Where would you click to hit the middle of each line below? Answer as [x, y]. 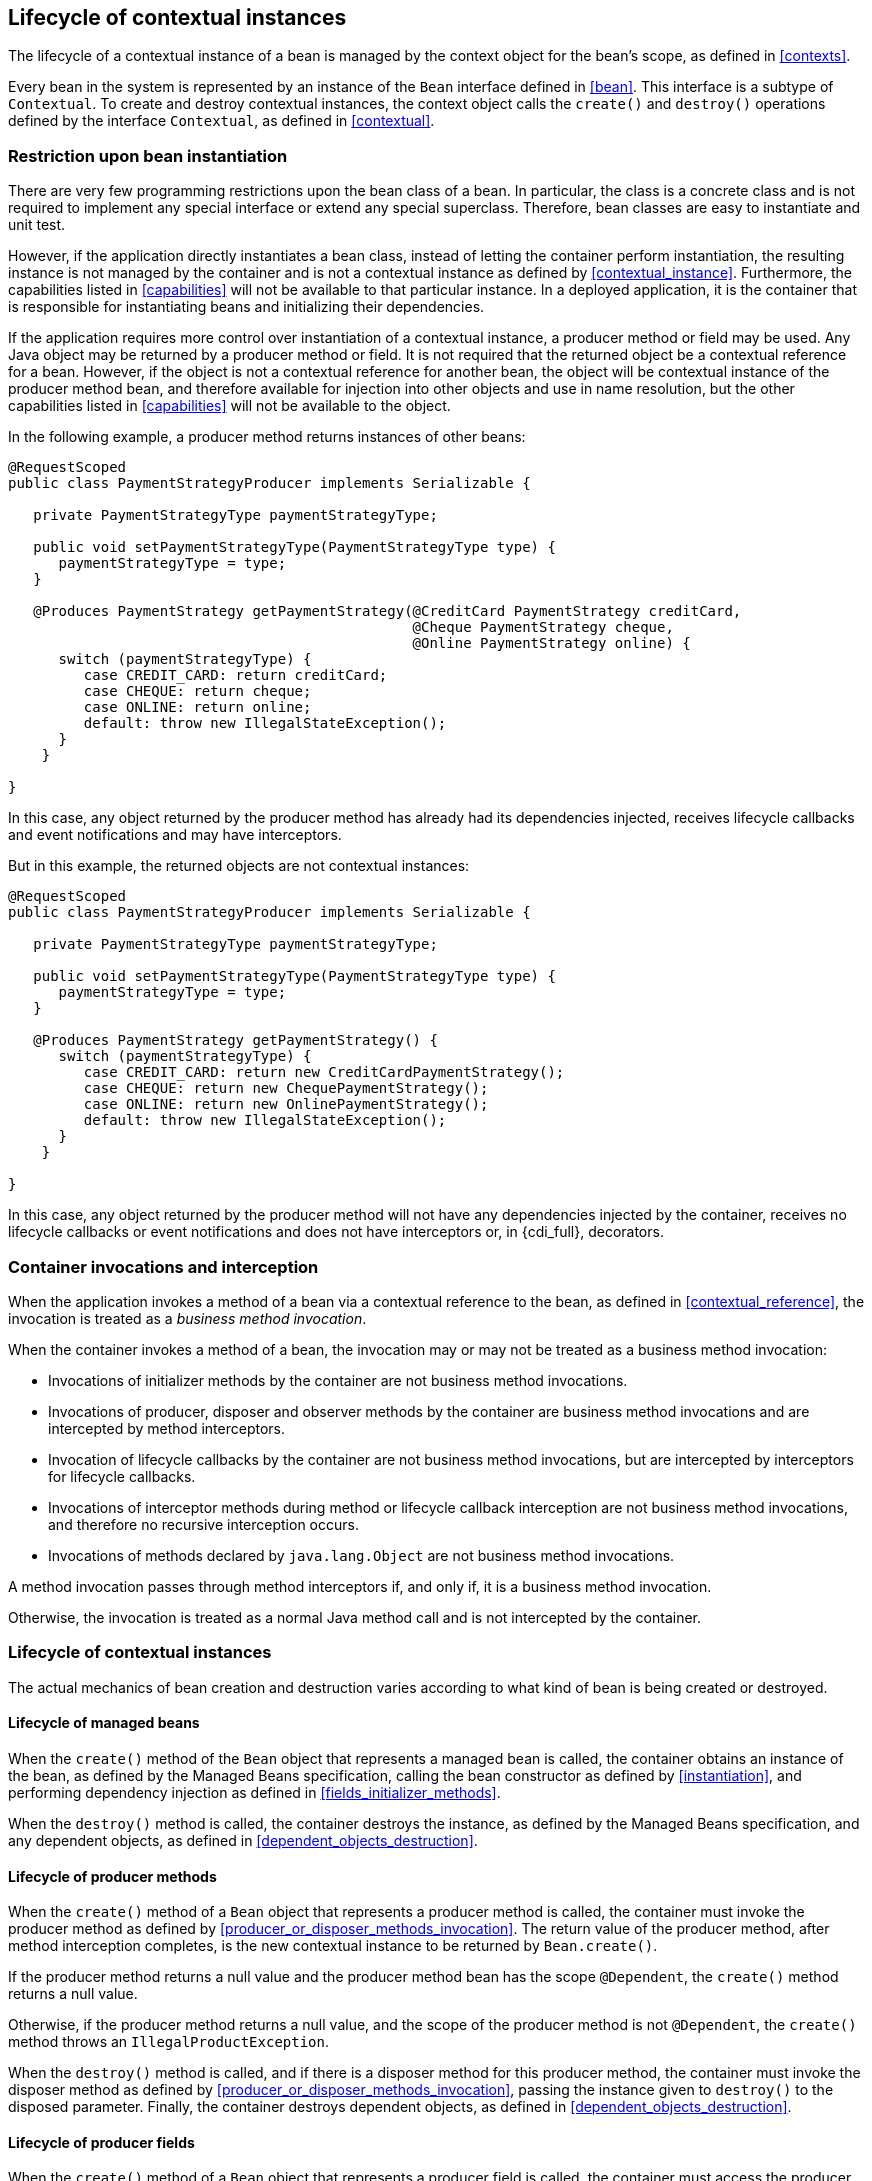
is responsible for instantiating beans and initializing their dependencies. [246, 307]
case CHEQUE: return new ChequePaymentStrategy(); [286, 1088]
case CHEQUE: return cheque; [197, 691]
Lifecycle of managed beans [104, 1723]
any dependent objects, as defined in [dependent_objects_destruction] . [243, 1840]
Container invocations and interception [163, 1266]
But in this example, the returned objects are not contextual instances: [239, 866]
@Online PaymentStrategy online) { [551, 643]
